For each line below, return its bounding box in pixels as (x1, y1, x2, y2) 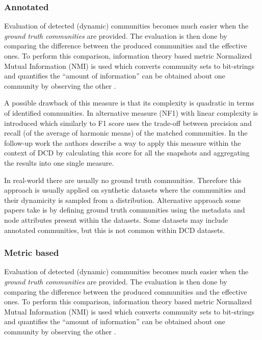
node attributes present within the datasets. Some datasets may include (4, 214, 228, 225)
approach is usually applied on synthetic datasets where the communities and (4, 185, 246, 195)
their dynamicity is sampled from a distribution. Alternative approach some (4, 194, 241, 205)
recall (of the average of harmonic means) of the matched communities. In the (4, 127, 248, 138)
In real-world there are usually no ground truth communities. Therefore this (4, 174, 242, 185)
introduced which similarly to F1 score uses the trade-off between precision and (4, 117, 252, 128)
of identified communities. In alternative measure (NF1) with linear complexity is (4, 107, 258, 118)
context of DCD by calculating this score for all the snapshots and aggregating (4, 147, 250, 158)
